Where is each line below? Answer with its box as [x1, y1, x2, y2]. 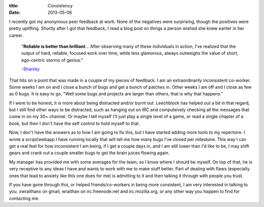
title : [9, 3, 19, 8]
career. [9, 32, 23, 38]
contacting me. [9, 195, 40, 201]
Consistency [47, 3, 73, 8]
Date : [9, 10, 21, 16]
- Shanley [21, 66, 40, 72]
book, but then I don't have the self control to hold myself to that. [9, 120, 140, 126]
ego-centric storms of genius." [21, 57, 83, 63]
